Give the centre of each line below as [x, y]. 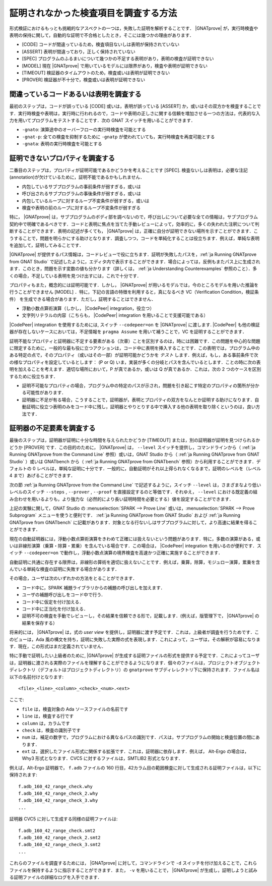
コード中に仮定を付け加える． [53, 602]
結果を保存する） [40, 623]
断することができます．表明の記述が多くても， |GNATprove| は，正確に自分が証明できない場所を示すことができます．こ [134, 231]
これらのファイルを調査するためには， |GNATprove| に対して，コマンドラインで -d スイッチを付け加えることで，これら [133, 863]
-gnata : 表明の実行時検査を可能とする [62, 144]
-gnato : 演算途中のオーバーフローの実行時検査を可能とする [84, 130]
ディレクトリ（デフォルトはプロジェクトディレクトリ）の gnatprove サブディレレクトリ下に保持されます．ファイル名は [134, 670]
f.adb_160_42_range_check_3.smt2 [59, 845]
